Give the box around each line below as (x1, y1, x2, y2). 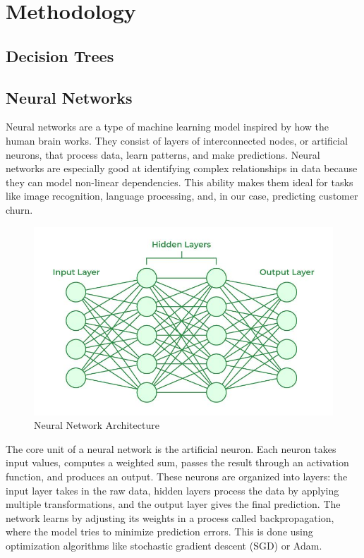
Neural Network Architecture (34, 418, 159, 432)
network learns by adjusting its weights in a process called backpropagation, (6, 510, 334, 525)
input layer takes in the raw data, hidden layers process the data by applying (6, 483, 339, 497)
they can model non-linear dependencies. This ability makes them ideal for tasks (6, 174, 353, 189)
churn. (6, 202, 33, 217)
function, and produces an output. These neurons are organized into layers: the (6, 469, 348, 483)
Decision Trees (6, 44, 114, 66)
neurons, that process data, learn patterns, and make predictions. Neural (6, 147, 320, 162)
